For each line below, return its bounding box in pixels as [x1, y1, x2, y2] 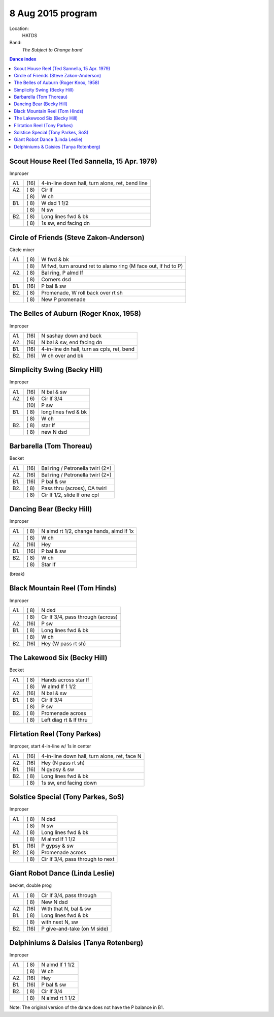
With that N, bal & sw [41, 905, 91, 912]
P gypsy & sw [41, 842, 74, 849]
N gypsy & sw [41, 766, 75, 773]
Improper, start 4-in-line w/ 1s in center [9, 743, 91, 750]
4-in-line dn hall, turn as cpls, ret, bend [41, 345, 134, 352]
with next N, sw [41, 918, 79, 925]
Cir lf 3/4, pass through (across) [41, 613, 118, 620]
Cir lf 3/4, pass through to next [41, 855, 115, 862]
